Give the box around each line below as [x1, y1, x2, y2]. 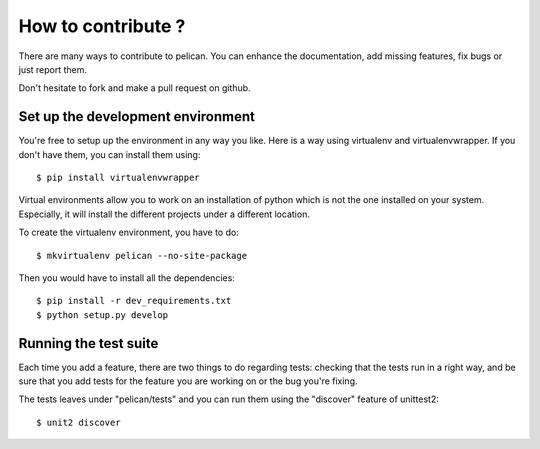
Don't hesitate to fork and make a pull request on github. [18, 82, 251, 94]
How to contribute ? [18, 15, 186, 37]
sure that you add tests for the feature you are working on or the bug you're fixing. [18, 375, 359, 387]
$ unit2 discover [36, 416, 121, 428]
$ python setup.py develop [36, 309, 169, 320]
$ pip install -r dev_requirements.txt [36, 295, 232, 307]
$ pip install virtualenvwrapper [36, 172, 200, 184]
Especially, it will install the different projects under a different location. [18, 208, 310, 220]
